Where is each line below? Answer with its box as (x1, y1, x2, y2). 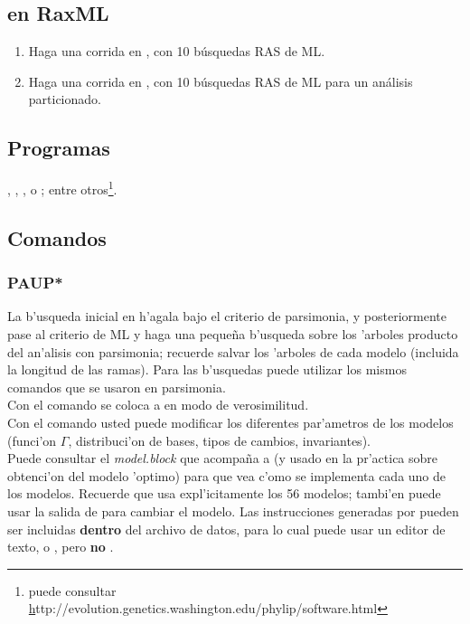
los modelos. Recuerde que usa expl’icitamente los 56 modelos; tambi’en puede (7, 484, 441, 503)
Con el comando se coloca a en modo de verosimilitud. (7, 395, 309, 414)
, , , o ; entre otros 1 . (7, 177, 117, 198)
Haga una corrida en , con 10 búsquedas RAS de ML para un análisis (28, 71, 413, 90)
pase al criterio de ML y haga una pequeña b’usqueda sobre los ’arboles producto (7, 325, 458, 344)
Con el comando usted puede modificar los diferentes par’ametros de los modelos (7, 413, 454, 431)
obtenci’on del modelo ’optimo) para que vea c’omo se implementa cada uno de (7, 466, 446, 485)
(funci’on (7, 430, 57, 449)
